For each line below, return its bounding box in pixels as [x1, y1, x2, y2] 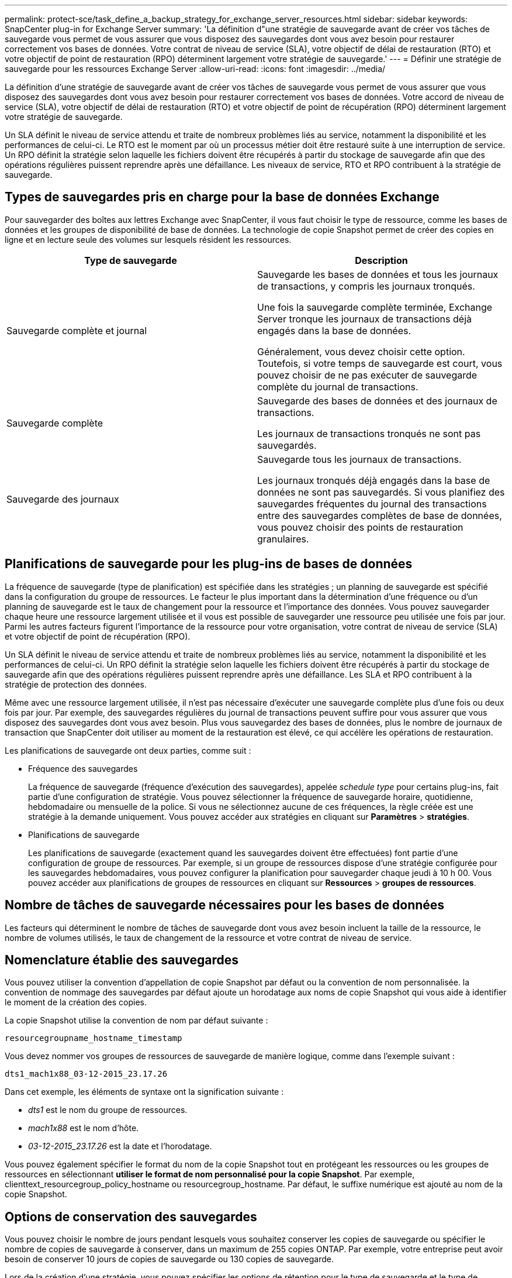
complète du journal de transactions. [257, 380, 418, 393]
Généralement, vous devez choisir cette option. [257, 345, 465, 358]
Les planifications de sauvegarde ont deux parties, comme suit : [5, 745, 251, 755]
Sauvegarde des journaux [6, 493, 119, 505]
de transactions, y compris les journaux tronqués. [257, 280, 475, 292]
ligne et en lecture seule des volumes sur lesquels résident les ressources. [5, 234, 292, 245]
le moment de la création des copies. [5, 997, 147, 1008]
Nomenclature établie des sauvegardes [5, 952, 238, 967]
